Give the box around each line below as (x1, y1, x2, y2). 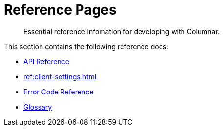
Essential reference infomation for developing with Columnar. (23, 27, 220, 36)
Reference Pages (4, 1, 117, 18)
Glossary (23, 102, 52, 111)
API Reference (23, 57, 69, 66)
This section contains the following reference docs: (4, 42, 169, 51)
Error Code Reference (23, 87, 94, 96)
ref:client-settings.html (23, 72, 97, 81)
